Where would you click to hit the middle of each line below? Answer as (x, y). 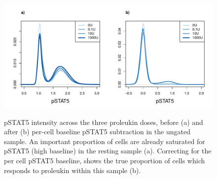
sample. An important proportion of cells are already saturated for (105, 141)
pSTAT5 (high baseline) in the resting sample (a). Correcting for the (108, 151)
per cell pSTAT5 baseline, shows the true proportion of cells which (105, 160)
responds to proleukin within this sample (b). (72, 170)
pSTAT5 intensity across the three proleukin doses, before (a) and (104, 122)
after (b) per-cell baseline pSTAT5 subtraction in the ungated (97, 132)
